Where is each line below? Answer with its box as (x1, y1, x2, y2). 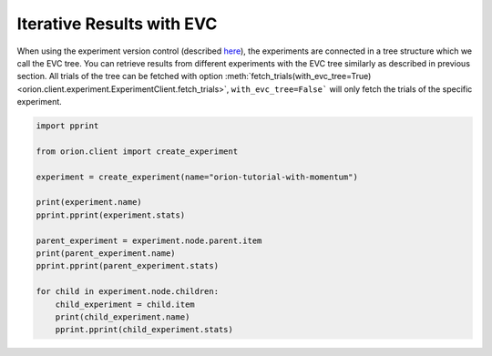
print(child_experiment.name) (55, 311, 190, 322)
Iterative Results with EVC (16, 14, 218, 34)
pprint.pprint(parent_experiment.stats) (36, 260, 219, 271)
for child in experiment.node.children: (36, 287, 219, 297)
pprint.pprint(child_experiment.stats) (55, 324, 234, 335)
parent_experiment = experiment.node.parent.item (36, 235, 262, 246)
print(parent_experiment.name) (36, 249, 177, 259)
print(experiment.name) (36, 197, 143, 208)
